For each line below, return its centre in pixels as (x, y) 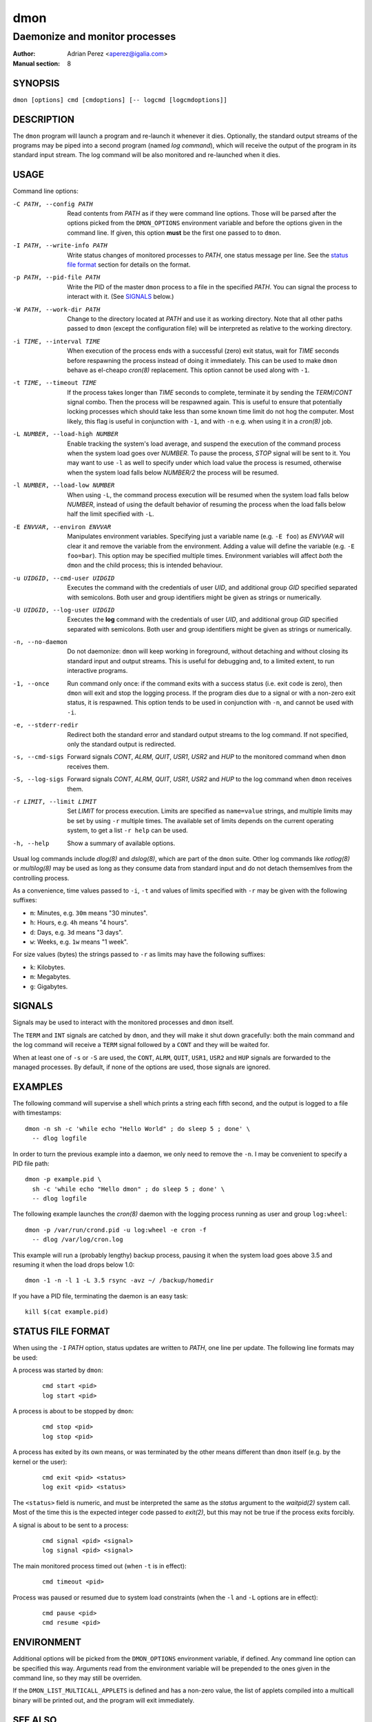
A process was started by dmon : (58, 1370)
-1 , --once (31, 683)
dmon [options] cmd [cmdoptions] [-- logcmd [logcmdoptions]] (120, 100)
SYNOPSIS (36, 83)
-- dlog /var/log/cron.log (77, 1239)
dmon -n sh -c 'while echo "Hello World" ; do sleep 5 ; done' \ (138, 1129)
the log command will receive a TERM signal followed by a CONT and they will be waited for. (141, 1045)
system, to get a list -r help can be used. (128, 831)
